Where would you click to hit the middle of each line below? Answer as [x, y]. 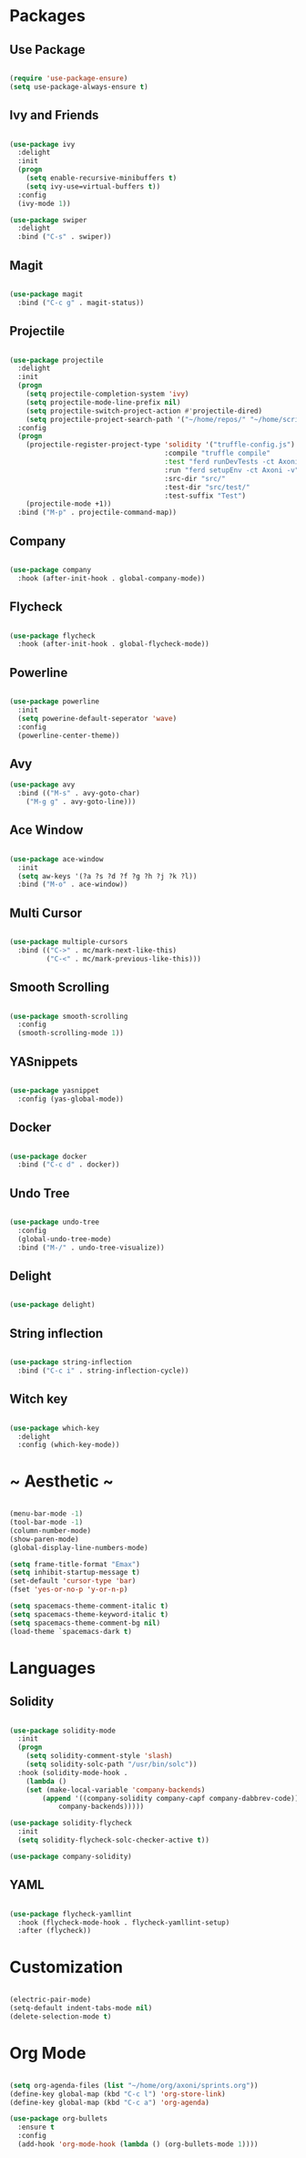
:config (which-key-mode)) [69, 1445]
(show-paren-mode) [44, 1539]
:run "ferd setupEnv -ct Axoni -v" [232, 470]
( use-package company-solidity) [71, 1856]
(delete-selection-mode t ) [61, 2016]
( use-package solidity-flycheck [71, 1824]
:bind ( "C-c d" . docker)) [69, 1165]
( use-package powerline [55, 702]
